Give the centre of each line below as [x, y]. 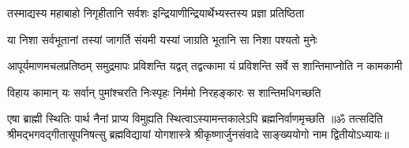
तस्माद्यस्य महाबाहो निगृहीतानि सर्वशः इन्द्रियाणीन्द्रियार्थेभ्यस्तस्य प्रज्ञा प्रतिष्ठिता [156, 13]
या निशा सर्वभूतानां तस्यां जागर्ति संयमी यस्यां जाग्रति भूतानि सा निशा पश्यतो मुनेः [162, 39]
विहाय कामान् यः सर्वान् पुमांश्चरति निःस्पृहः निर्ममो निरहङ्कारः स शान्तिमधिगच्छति [164, 92]
